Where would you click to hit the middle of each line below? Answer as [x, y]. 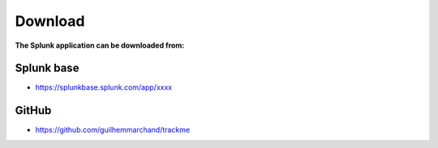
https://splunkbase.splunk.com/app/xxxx [104, 87]
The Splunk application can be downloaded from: [100, 45]
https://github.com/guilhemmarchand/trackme [113, 130]
